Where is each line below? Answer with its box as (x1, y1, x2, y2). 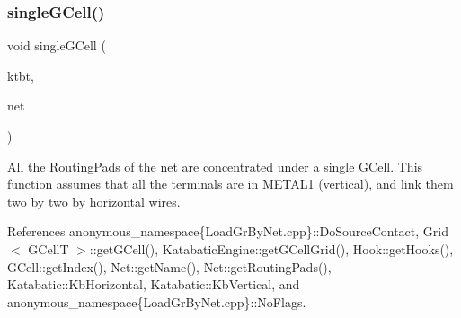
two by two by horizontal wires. (7, 191, 181, 210)
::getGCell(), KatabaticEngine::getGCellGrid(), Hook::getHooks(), (89, 239, 454, 258)
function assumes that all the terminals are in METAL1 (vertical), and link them (7, 174, 454, 193)
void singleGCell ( (7, 36, 106, 55)
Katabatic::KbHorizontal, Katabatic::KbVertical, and (7, 275, 300, 294)
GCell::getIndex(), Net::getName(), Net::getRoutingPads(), (7, 257, 332, 276)
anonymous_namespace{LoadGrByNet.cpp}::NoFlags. (7, 292, 306, 311)
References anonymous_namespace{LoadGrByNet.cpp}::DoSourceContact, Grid (7, 222, 448, 241)
